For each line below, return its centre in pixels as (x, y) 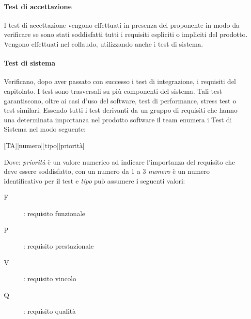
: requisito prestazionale (59, 246)
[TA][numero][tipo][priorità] (44, 145)
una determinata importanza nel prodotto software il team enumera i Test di (118, 119)
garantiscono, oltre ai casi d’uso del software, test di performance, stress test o (120, 100)
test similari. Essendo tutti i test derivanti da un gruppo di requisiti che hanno (121, 110)
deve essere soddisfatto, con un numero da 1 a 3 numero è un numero (107, 171)
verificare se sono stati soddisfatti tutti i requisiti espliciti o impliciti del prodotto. (126, 34)
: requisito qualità (50, 311)
